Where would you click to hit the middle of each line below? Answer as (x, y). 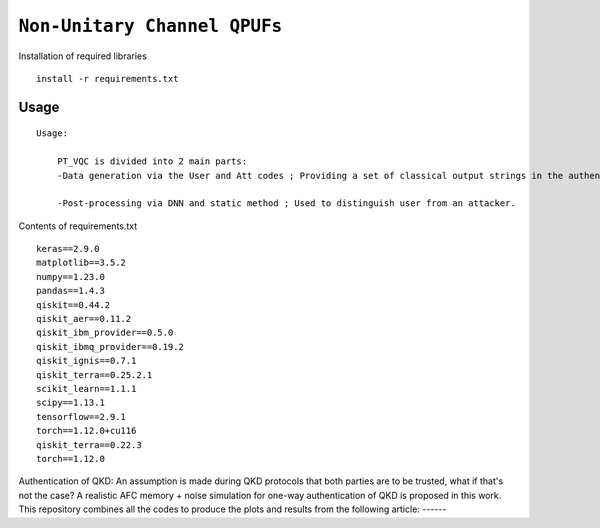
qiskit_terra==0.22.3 (89, 444)
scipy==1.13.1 (70, 403)
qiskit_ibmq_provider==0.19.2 (110, 346)
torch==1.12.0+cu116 (86, 431)
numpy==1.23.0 (70, 276)
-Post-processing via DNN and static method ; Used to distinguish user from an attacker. (286, 203)
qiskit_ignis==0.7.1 (86, 361)
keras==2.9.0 (68, 249)
